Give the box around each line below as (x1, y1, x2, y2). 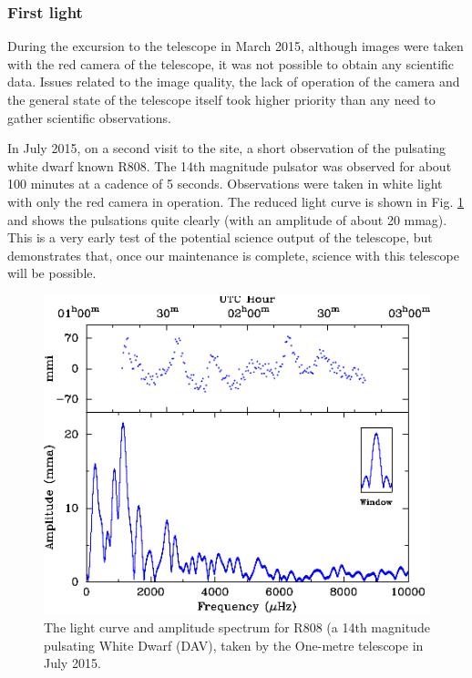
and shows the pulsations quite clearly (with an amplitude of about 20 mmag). (7, 210, 447, 229)
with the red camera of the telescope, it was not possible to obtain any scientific (7, 54, 455, 73)
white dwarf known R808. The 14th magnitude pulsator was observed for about (7, 156, 452, 175)
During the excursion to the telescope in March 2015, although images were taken (7, 36, 464, 56)
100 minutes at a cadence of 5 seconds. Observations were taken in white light (7, 174, 443, 193)
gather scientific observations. (7, 108, 171, 127)
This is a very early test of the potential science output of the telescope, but (7, 228, 433, 247)
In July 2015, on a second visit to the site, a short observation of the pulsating (7, 139, 446, 158)
